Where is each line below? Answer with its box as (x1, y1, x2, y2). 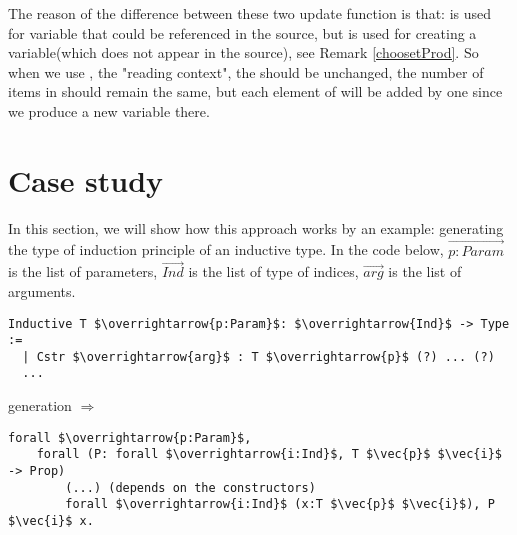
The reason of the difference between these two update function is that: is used (8, 3, 492, 23)
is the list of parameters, (8, 261, 158, 282)
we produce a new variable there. (8, 100, 210, 121)
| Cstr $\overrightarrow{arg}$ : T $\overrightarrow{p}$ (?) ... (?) (22, 349, 495, 364)
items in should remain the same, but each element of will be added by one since (8, 81, 503, 102)
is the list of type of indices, (188, 261, 359, 282)
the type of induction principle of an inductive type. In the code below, (8, 239, 444, 260)
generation (8, 395, 72, 416)
